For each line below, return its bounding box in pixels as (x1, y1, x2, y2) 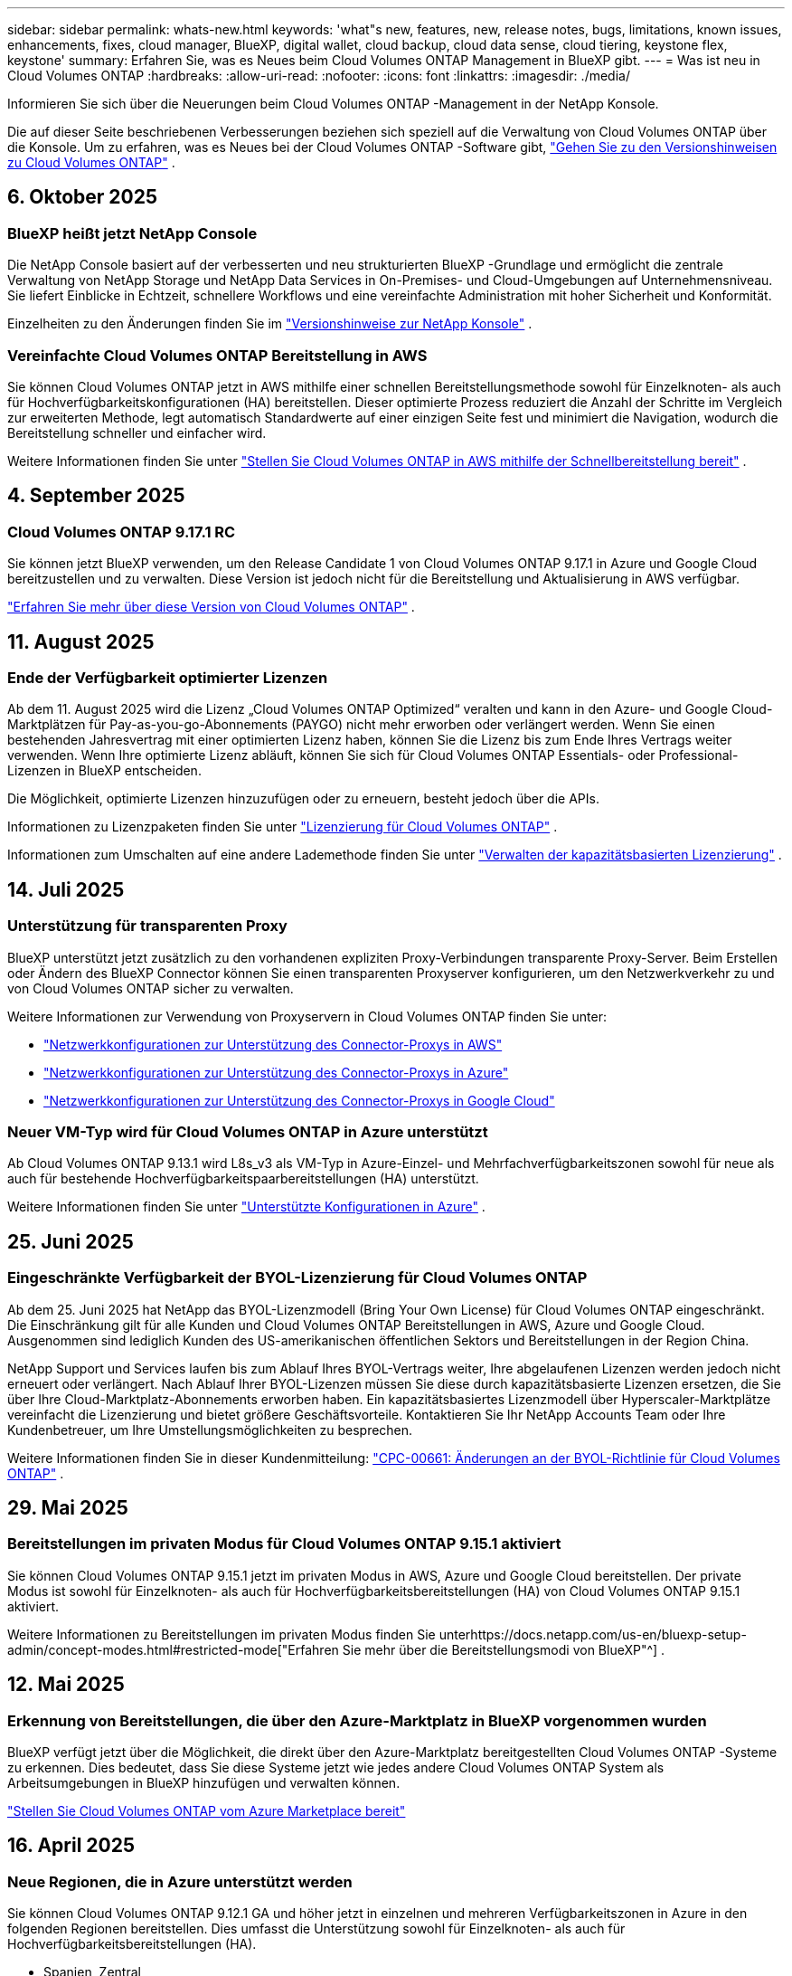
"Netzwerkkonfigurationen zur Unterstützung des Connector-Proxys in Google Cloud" (43, 1092, 555, 1108)
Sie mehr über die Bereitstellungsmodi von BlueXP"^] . (342, 1641, 665, 1658)
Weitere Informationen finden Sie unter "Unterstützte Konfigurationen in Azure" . (7, 1199, 486, 1215)
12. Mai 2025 (7, 1673, 125, 1696)
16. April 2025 (7, 1834, 136, 1857)
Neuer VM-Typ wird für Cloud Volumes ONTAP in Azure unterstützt (7, 1123, 488, 1141)
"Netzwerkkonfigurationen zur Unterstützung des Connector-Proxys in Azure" (43, 1064, 509, 1080)
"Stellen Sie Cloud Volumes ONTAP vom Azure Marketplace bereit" (7, 1803, 406, 1819)
